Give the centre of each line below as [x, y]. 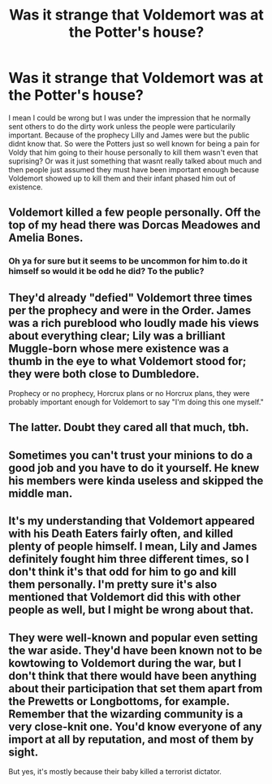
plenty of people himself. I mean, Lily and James [133, 547]
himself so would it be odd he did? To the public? [106, 272]
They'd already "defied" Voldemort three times [131, 297]
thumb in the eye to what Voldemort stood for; [127, 361]
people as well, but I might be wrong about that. [131, 610]
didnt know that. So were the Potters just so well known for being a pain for [134, 143]
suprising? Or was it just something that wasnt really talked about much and [135, 161]
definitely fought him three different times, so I [129, 559]
